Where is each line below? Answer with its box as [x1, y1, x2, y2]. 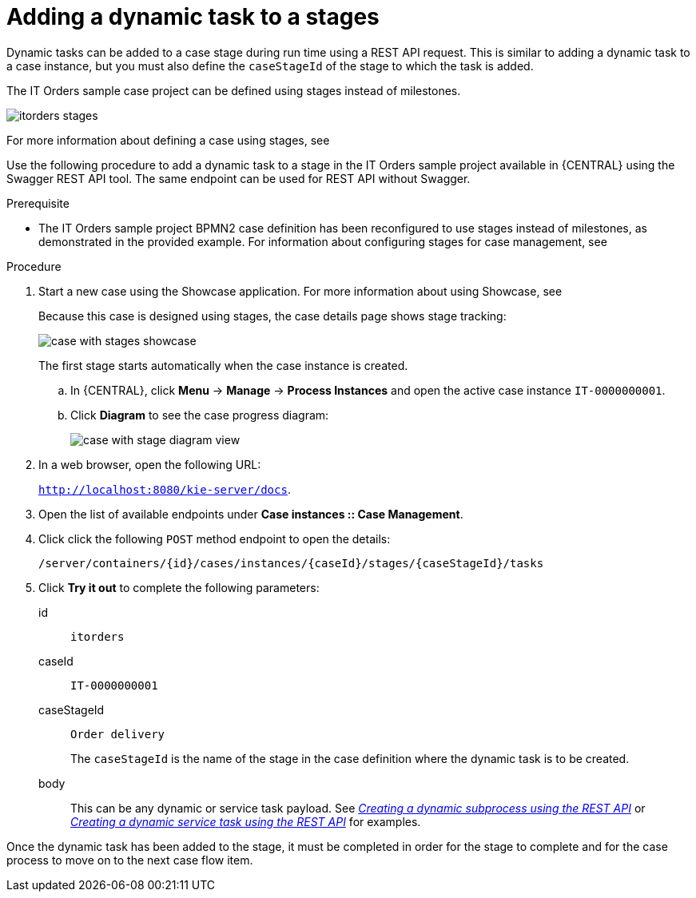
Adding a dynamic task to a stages [6, 3, 380, 30]
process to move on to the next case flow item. [6, 852, 253, 867]
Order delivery [70, 727, 165, 741]
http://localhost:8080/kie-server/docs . [38, 482, 291, 496]
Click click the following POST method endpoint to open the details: [38, 531, 391, 546]
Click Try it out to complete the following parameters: [38, 580, 320, 594]
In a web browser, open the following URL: [38, 457, 261, 471]
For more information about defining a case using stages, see [6, 133, 330, 147]
